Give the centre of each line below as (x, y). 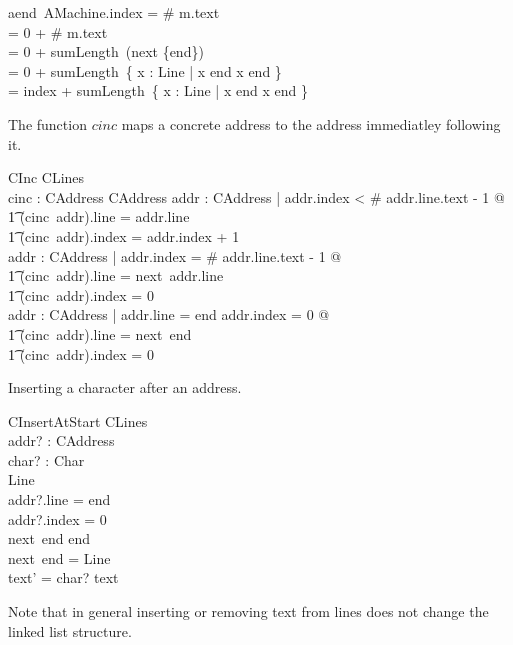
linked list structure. (70, 630)
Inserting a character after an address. (125, 387)
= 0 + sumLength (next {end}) (106, 51)
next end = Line (59, 557)
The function (47, 123)
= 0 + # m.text (58, 31)
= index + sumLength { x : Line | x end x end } (158, 90)
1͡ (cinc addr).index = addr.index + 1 (124, 235)
